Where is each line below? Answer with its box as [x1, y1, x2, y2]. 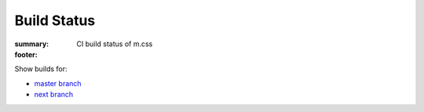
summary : [14, 39, 49, 49]
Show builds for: [14, 64, 68, 74]
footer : [14, 49, 38, 59]
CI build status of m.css [76, 39, 153, 49]
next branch [34, 90, 74, 99]
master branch [34, 78, 82, 88]
